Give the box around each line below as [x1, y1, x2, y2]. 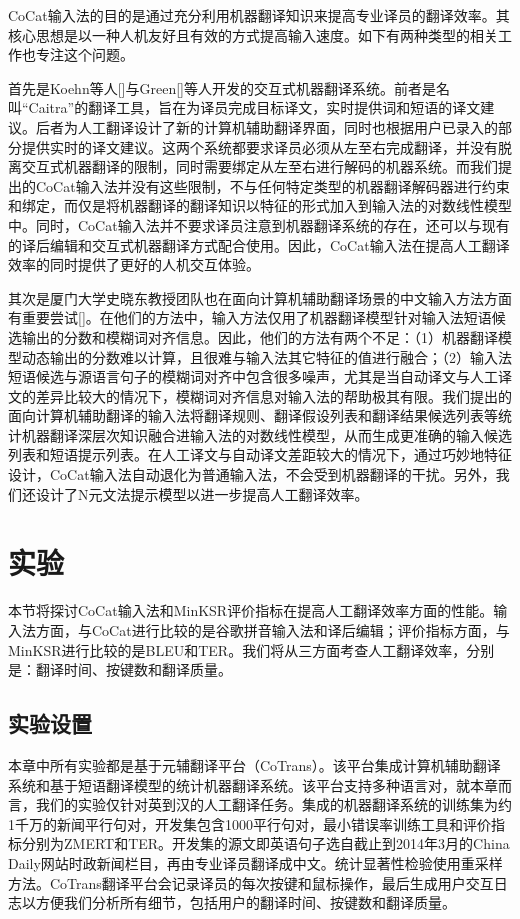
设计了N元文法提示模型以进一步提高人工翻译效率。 [35, 483, 369, 504]
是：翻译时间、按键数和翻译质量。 [8, 659, 232, 680]
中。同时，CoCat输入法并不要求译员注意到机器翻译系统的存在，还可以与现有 [8, 214, 510, 235]
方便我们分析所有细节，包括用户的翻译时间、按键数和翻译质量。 [35, 892, 456, 913]
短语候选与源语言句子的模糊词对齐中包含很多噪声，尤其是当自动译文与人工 [8, 366, 498, 387]
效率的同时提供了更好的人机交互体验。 [8, 254, 260, 275]
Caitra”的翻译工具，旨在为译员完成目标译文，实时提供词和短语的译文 [28, 97, 481, 118]
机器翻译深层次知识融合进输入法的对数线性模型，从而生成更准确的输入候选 [21, 424, 512, 445]
